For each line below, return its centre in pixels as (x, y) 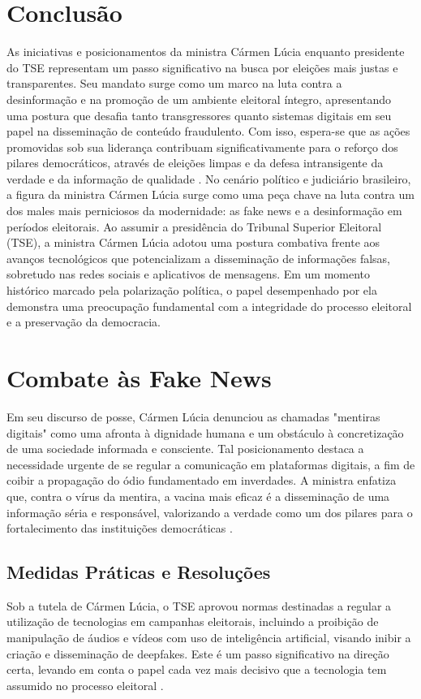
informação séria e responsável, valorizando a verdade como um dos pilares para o (210, 512)
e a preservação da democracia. (84, 322)
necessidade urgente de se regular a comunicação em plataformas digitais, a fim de (211, 464)
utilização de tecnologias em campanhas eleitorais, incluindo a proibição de (193, 621)
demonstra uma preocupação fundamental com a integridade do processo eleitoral (209, 306)
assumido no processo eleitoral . (85, 685)
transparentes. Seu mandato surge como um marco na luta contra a (174, 83)
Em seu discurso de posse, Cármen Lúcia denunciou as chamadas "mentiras (193, 416)
